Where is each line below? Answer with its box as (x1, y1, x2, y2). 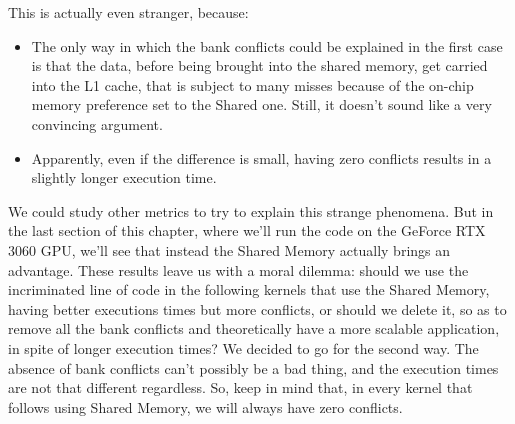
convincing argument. (31, 113, 163, 134)
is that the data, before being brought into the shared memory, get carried (31, 55, 488, 76)
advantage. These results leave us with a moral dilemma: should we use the (8, 259, 469, 280)
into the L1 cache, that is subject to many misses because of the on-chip (31, 74, 474, 95)
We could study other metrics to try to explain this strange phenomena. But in (8, 200, 494, 221)
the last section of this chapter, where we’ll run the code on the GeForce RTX (8, 220, 486, 241)
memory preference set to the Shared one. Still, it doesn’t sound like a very (31, 94, 492, 115)
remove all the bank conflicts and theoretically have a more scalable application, (8, 318, 500, 339)
